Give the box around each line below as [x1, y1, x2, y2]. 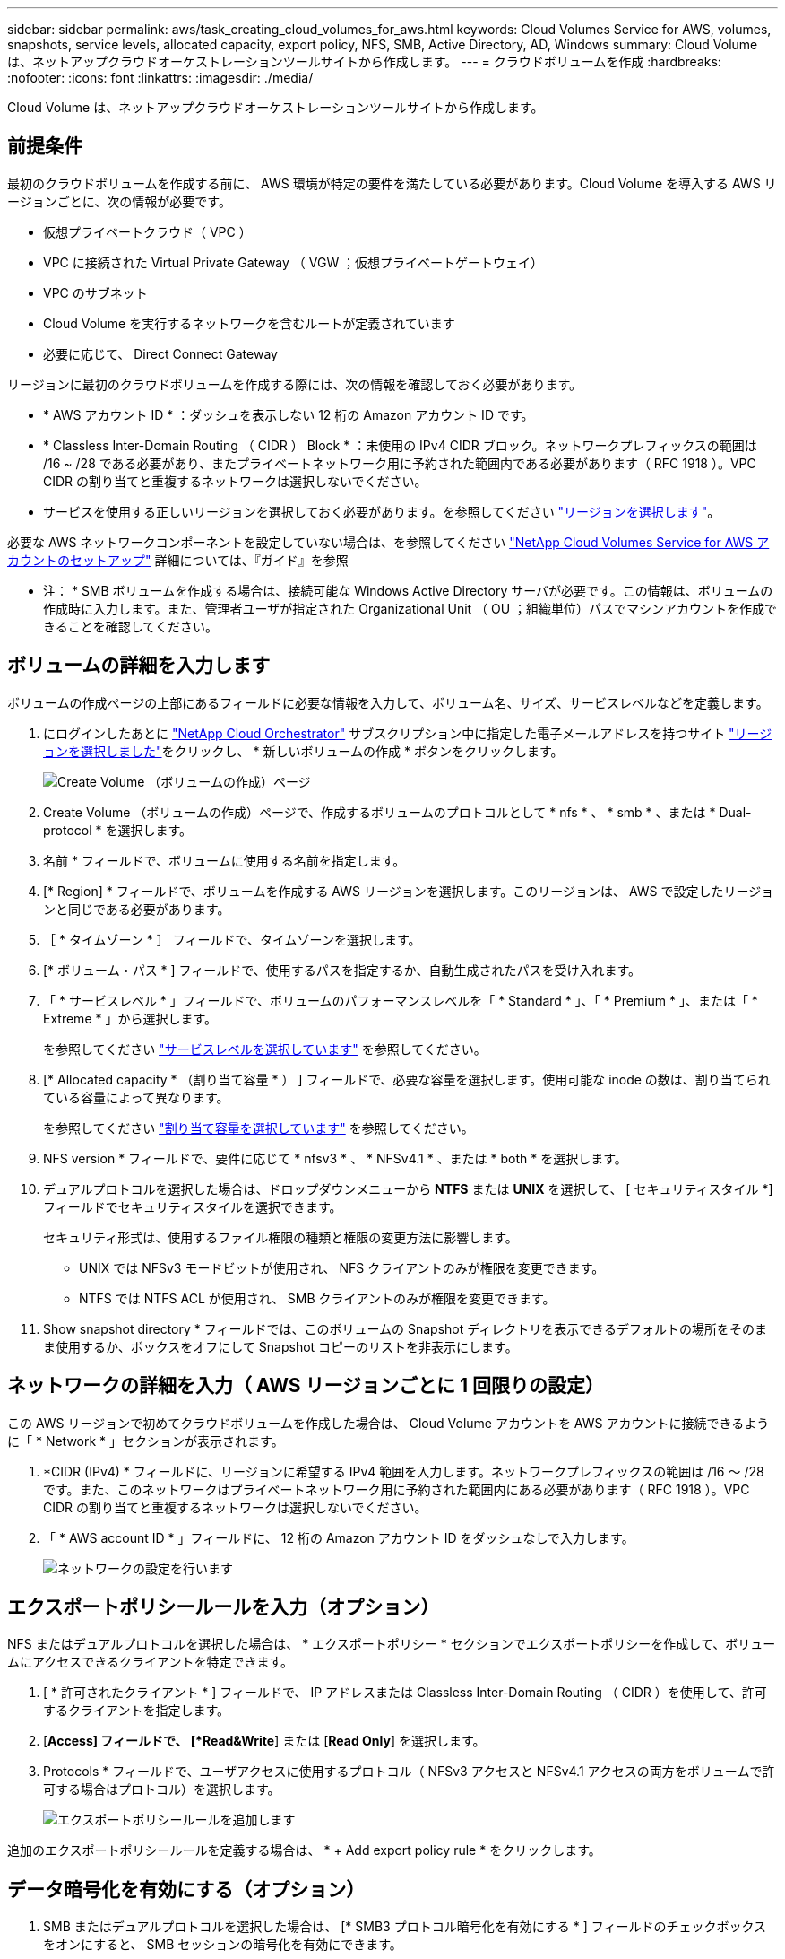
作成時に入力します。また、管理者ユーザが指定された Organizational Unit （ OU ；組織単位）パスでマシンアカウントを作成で [43, 600, 778, 616]
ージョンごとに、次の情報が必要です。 [7, 193, 231, 209]
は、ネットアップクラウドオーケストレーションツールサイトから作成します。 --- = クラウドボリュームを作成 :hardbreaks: [7, 54, 721, 69]
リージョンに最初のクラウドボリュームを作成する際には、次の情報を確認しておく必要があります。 [7, 376, 582, 392]
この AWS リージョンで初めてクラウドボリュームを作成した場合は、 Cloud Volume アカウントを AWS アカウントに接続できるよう [7, 1415, 770, 1431]
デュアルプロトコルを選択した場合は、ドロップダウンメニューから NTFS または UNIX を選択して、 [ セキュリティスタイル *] [43, 1180, 773, 1197]
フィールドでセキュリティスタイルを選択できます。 [43, 1198, 342, 1215]
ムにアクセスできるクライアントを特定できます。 [7, 1654, 294, 1670]
